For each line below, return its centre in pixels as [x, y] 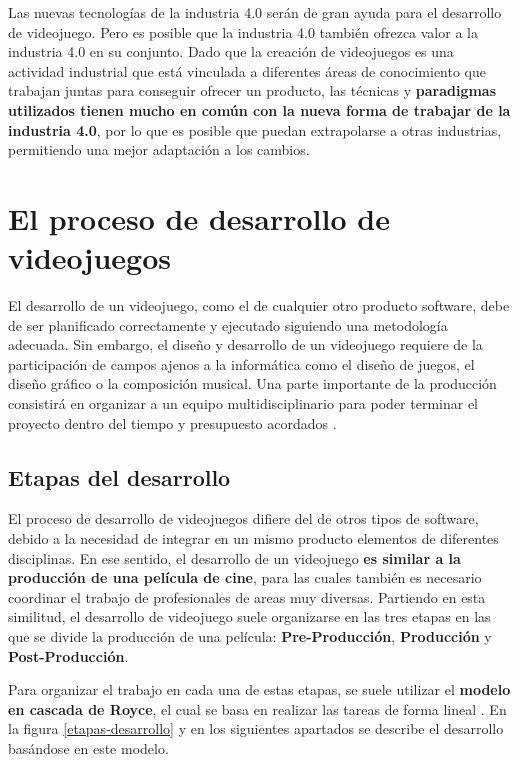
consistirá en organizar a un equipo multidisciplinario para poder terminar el [243, 403]
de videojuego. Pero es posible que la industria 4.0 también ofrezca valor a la [243, 31]
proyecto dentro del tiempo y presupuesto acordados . [172, 422]
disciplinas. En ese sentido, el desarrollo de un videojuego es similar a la [234, 557]
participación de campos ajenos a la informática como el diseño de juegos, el [241, 363]
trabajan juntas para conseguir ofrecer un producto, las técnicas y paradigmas [252, 90]
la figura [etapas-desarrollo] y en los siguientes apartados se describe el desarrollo [256, 728]
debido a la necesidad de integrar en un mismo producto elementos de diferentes [253, 538]
